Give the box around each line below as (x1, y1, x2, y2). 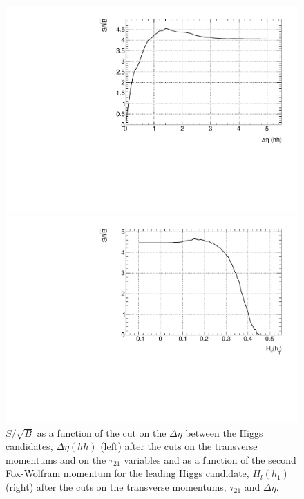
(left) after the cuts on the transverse (100, 439, 258, 453)
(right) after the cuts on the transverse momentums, (6, 479, 227, 493)
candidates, (6, 439, 53, 453)
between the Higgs (185, 425, 263, 440)
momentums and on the (6, 452, 106, 467)
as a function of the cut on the (37, 425, 167, 440)
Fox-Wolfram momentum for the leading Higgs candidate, (6, 466, 249, 480)
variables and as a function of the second (124, 452, 296, 467)
